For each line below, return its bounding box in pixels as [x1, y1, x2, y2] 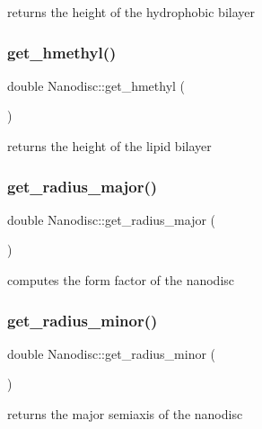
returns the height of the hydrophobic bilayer [7, 3, 255, 21]
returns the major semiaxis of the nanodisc [7, 405, 243, 423]
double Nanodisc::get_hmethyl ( [7, 76, 186, 94]
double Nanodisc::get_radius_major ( [7, 210, 216, 228]
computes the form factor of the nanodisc [7, 271, 235, 289]
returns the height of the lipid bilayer [7, 137, 212, 155]
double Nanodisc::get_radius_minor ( [7, 344, 216, 362]
